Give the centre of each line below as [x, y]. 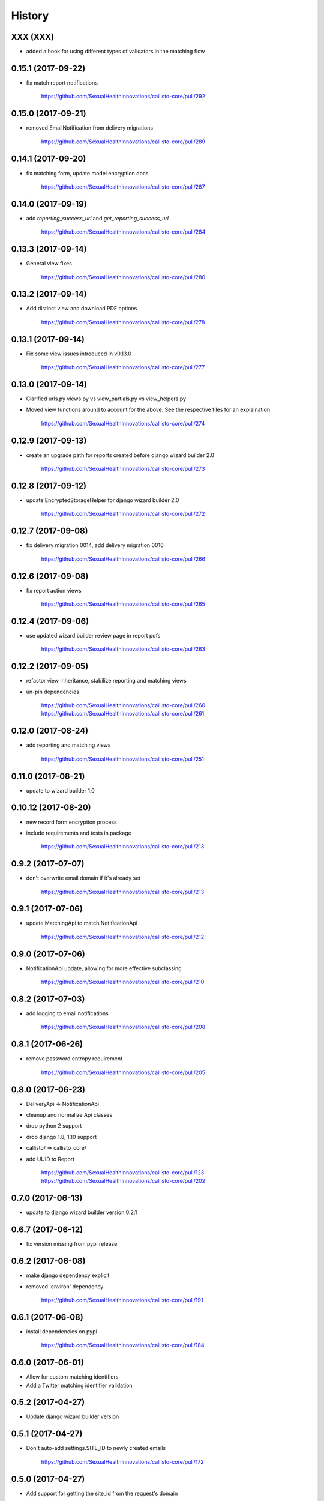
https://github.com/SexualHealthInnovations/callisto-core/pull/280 [123, 277]
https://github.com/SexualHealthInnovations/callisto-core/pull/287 [123, 187]
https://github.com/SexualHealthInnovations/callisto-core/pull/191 [122, 1300]
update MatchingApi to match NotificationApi [82, 923]
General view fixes [49, 264]
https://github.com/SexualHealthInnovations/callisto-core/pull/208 [123, 1027]
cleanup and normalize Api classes [69, 1115]
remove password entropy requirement [74, 1059]
